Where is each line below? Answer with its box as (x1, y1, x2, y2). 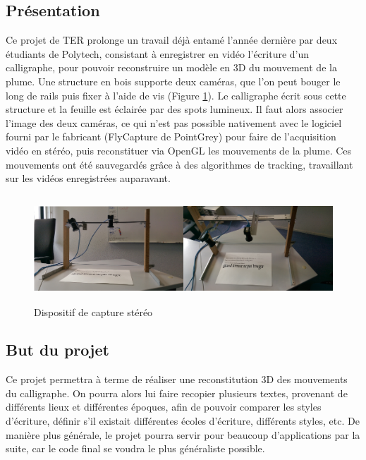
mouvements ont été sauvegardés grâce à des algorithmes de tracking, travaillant (6, 157, 353, 171)
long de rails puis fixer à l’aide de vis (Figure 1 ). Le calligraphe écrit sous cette (6, 87, 346, 102)
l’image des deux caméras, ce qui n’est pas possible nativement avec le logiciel (6, 115, 342, 130)
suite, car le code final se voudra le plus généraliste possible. (6, 441, 265, 456)
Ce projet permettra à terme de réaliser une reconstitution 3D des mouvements (6, 372, 348, 387)
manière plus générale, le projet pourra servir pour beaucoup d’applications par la (6, 427, 360, 442)
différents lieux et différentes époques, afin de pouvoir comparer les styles (6, 399, 322, 414)
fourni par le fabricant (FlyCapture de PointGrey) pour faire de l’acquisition (6, 129, 336, 144)
